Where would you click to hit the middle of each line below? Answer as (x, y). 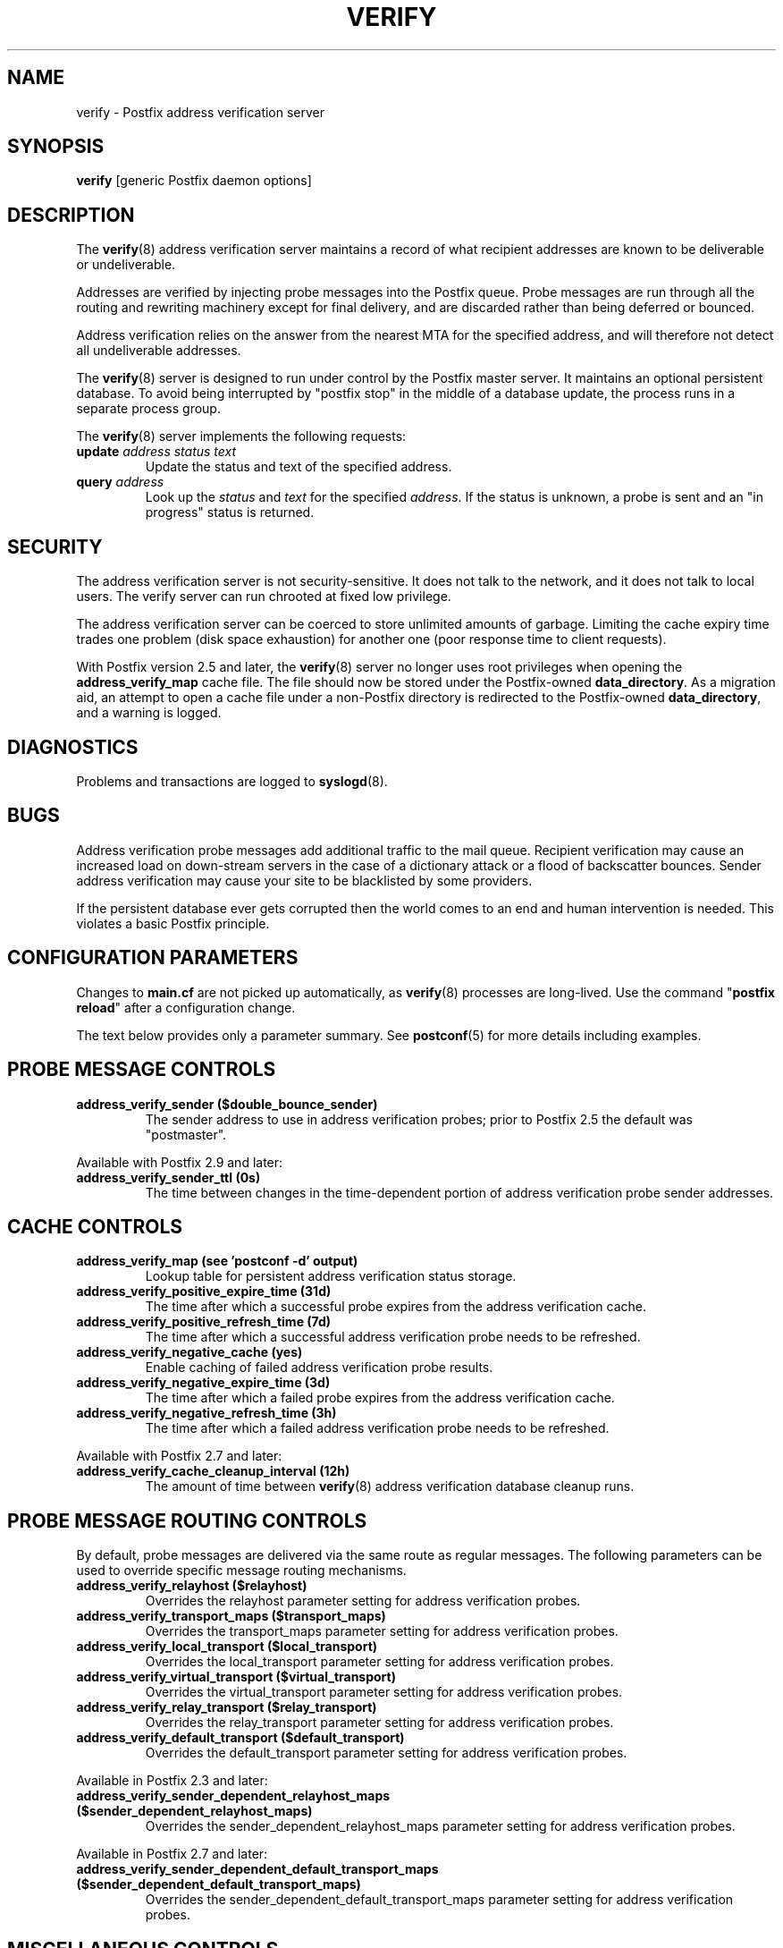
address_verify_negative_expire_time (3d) (203, 1383)
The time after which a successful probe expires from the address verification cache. (396, 1307)
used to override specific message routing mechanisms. (241, 1571)
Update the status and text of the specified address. (299, 467)
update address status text (156, 452)
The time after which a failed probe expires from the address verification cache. (380, 1398)
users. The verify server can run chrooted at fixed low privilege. (264, 597)
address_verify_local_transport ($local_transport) (227, 1647)
